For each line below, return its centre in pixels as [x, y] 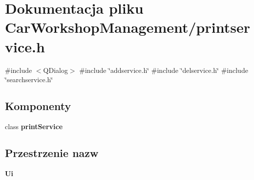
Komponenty [38, 106]
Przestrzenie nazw [52, 152]
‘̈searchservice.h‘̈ [29, 79]
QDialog [55, 70]
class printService [34, 126]
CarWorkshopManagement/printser [127, 27]
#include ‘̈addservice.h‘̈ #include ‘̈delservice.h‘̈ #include [164, 70]
